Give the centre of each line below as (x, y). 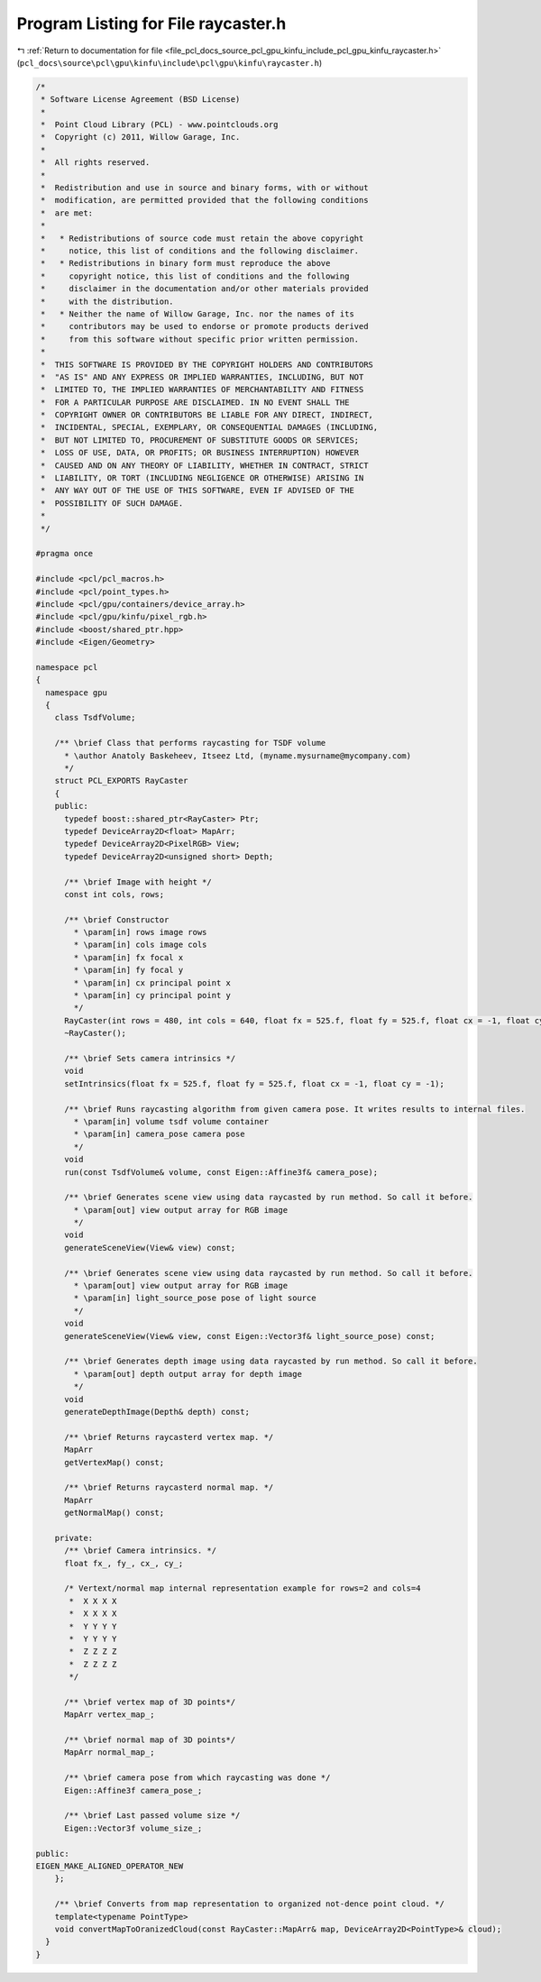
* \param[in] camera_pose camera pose (159, 1134)
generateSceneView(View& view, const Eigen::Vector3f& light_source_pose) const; (250, 1336)
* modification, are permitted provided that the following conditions (205, 200)
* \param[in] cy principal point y (152, 996)
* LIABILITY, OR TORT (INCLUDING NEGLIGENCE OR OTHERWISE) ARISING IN (202, 478)
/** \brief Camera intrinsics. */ (140, 1551)
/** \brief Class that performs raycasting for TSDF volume (190, 743)
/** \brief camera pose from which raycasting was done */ (197, 1778)
